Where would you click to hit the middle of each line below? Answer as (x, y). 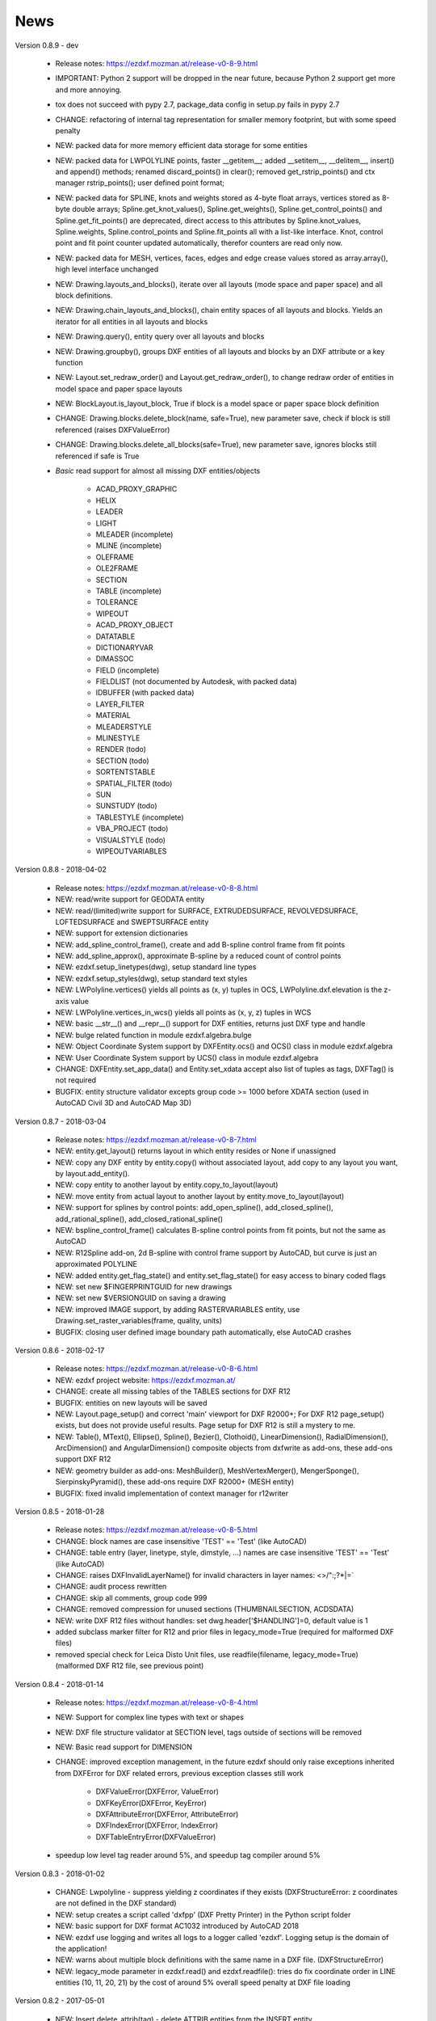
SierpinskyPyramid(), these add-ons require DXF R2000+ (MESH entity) (175, 1482)
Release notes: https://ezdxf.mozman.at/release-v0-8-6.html (157, 1369)
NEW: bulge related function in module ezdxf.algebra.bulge (153, 1035)
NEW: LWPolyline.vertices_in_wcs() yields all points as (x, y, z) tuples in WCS (183, 1013)
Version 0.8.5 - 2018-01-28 (60, 1512)
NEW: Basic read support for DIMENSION (124, 1747)
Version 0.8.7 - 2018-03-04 (61, 1121)
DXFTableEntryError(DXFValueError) (156, 1837)
